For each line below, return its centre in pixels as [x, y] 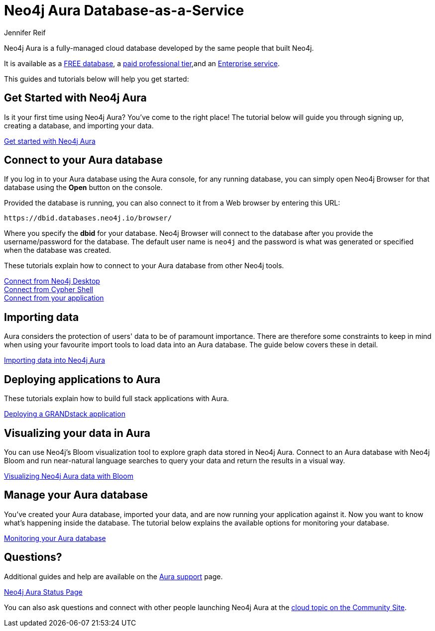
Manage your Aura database [76, 495]
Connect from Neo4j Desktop [52, 281]
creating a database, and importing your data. [79, 125]
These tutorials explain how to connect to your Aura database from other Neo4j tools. [144, 266]
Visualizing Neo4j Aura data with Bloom [69, 476]
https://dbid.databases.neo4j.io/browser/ [88, 218]
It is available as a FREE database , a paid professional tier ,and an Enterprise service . [142, 63]
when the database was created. [58, 250]
